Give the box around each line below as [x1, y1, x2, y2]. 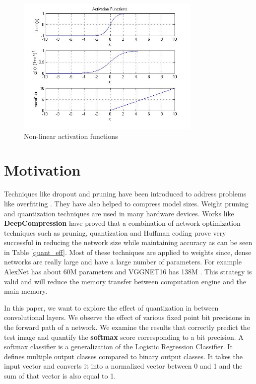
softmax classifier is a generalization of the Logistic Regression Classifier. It [4, 341, 233, 352]
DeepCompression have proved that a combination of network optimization [4, 218, 241, 228]
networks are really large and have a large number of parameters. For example [4, 256, 242, 267]
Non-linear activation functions [24, 130, 118, 141]
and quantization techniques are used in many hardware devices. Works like [4, 208, 234, 218]
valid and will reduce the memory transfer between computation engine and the [4, 276, 246, 286]
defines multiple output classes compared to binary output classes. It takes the [4, 351, 243, 361]
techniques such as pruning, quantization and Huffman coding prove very [4, 227, 226, 238]
